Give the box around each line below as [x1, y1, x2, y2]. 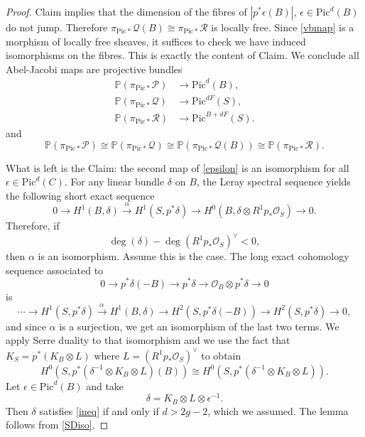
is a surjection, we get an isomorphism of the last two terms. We [59, 318, 339, 333]
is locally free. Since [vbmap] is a [211, 20, 354, 34]
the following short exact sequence [6, 188, 155, 203]
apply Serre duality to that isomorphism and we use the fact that [6, 333, 290, 347]
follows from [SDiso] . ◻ [6, 417, 109, 432]
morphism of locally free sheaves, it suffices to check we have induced [6, 33, 306, 48]
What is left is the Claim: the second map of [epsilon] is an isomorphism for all [6, 160, 349, 175]
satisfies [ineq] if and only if [39, 403, 159, 418]
